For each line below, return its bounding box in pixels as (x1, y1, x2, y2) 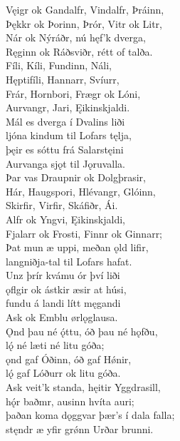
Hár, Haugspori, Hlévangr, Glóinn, (6, 183, 156, 198)
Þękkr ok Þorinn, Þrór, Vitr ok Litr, (6, 16, 162, 31)
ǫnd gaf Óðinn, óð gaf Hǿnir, (6, 351, 132, 366)
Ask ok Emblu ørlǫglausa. (6, 310, 118, 325)
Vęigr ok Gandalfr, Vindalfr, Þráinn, (6, 2, 164, 16)
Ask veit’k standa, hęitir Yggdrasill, (6, 380, 161, 395)
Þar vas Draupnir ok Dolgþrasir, (6, 170, 146, 185)
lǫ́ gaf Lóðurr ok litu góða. (6, 365, 121, 380)
